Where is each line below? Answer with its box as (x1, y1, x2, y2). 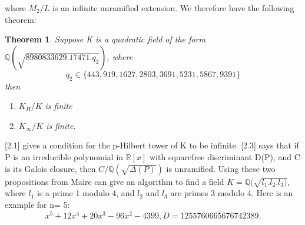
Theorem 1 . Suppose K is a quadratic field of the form (5, 33, 205, 45)
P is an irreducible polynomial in (5, 150, 124, 163)
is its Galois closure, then (5, 162, 96, 174)
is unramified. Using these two (166, 162, 276, 174)
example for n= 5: (5, 198, 70, 210)
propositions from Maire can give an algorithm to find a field (5, 175, 224, 187)
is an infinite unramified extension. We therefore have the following (52, 2, 294, 14)
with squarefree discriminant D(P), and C (150, 150, 300, 163)
